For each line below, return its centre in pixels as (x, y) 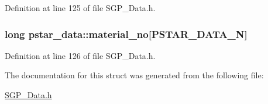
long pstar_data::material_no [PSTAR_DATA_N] (126, 34)
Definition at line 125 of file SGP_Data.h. (80, 8)
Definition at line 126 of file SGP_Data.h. (80, 55)
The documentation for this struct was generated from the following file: (134, 75)
